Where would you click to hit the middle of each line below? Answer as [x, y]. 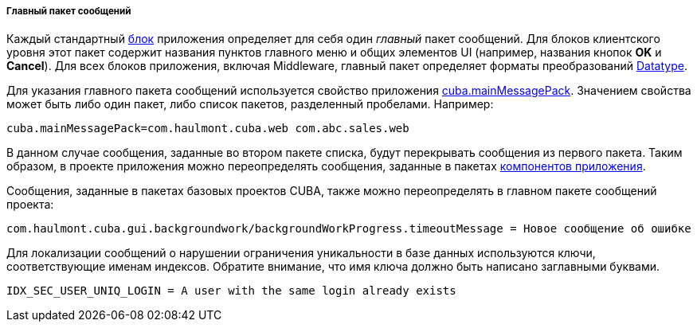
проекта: [30, 205]
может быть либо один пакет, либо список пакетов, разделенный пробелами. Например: [250, 104]
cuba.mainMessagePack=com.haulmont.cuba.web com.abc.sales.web [208, 129]
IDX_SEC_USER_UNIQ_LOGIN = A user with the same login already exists [231, 291]
